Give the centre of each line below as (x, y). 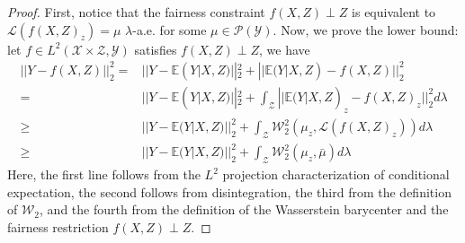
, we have (285, 49)
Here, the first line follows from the (104, 174)
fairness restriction (58, 226)
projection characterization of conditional (336, 174)
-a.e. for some (170, 29)
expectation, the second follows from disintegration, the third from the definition (229, 191)
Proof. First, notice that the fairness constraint (136, 12)
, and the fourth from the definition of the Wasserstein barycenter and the (244, 209)
